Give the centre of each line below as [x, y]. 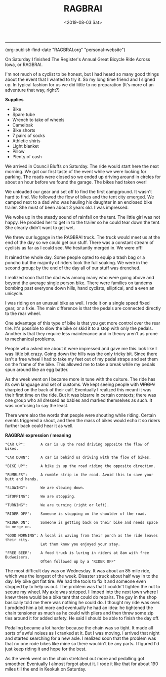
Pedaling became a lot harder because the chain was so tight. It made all [79, 627]
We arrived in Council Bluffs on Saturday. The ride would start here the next [82, 166]
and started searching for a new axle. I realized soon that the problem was [81, 638]
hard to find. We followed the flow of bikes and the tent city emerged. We [80, 197]
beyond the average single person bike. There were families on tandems [79, 283]
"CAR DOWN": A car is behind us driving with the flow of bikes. [78, 457]
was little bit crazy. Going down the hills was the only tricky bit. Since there [81, 354]
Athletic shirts [26, 141]
